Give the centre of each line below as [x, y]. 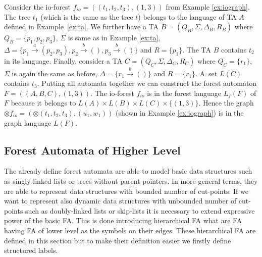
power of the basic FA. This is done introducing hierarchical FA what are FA [123, 220]
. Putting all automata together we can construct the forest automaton [147, 83]
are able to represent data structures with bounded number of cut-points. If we [126, 191]
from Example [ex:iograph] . [208, 7]
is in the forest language [184, 93]
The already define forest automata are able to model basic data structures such [128, 171]
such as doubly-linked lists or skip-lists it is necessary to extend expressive [140, 210]
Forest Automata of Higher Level [92, 150]
